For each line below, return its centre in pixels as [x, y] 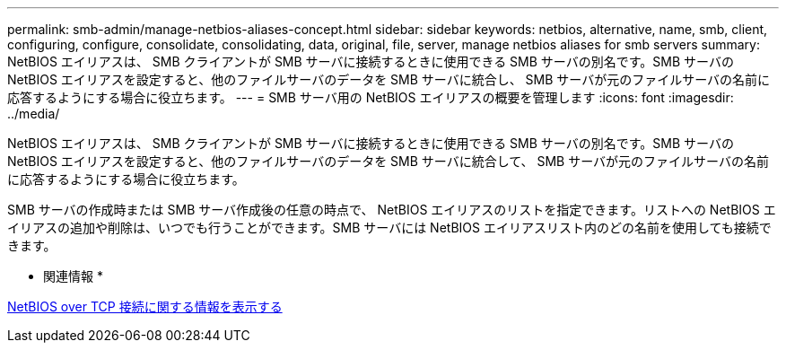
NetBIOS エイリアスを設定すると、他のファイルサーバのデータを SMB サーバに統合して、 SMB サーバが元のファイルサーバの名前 [388, 161]
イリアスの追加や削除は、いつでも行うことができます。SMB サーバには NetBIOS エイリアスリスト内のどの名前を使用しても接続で [389, 227]
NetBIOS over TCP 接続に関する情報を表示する [145, 306]
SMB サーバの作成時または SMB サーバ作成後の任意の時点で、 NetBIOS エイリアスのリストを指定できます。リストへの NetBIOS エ [392, 210]
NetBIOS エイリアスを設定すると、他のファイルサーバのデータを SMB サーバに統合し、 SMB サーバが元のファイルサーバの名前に [389, 79]
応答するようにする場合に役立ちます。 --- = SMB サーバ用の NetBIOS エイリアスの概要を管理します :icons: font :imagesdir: [371, 97]
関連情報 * [73, 276]
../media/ [34, 114]
